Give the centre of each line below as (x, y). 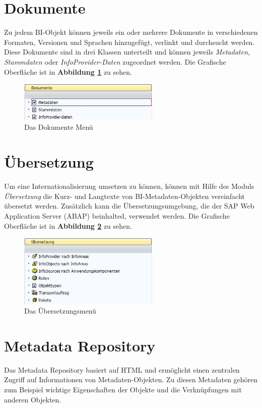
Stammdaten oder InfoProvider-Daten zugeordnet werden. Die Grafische (115, 61)
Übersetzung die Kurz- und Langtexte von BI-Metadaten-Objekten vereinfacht (124, 196)
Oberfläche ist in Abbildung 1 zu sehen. (68, 71)
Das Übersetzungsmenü (60, 311)
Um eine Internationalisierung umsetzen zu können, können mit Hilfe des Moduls (129, 186)
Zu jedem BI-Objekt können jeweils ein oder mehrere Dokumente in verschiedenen (131, 32)
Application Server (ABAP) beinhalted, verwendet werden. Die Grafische (117, 215)
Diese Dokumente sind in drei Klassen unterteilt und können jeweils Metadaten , (127, 52)
